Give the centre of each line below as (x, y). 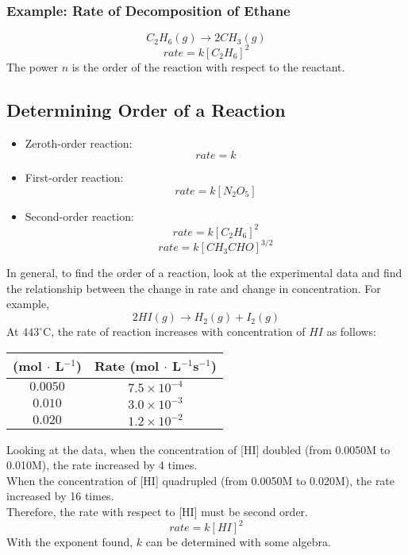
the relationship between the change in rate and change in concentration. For (194, 288)
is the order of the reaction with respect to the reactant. (208, 66)
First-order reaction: (74, 177)
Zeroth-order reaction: (79, 143)
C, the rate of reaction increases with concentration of (174, 331)
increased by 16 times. (60, 496)
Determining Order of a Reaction (146, 109)
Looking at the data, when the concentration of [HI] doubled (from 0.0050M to (198, 449)
